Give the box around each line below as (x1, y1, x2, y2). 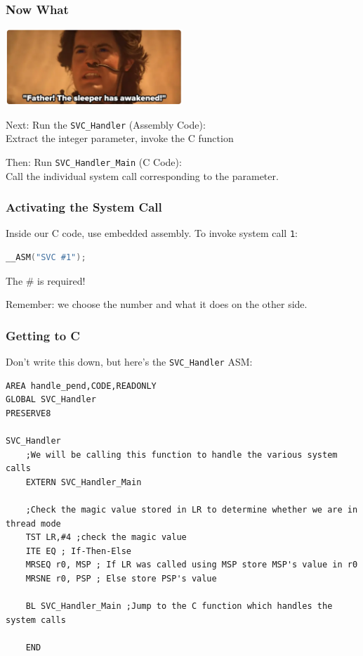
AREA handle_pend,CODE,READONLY (6, 380, 157, 391)
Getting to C (6, 326, 80, 344)
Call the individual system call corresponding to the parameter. (6, 168, 279, 183)
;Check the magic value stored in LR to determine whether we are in (25, 504, 358, 515)
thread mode (6, 518, 61, 529)
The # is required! (6, 273, 86, 288)
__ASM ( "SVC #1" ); (6, 252, 86, 262)
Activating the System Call (6, 198, 162, 216)
